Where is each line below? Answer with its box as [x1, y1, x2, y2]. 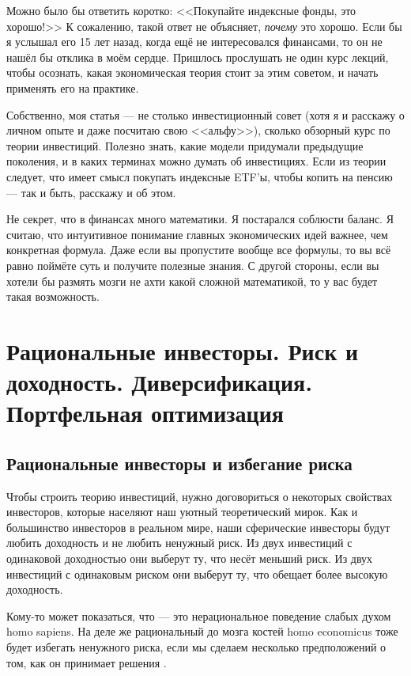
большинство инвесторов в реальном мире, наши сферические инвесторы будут [6, 518, 390, 535]
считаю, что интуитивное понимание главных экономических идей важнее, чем [6, 226, 388, 242]
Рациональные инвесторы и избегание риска [6, 450, 353, 475]
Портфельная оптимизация [6, 397, 284, 429]
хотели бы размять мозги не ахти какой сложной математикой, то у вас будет [6, 272, 378, 289]
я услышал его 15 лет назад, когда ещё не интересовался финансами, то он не [6, 33, 383, 50]
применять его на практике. [6, 79, 139, 96]
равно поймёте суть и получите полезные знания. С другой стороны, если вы [6, 256, 379, 273]
